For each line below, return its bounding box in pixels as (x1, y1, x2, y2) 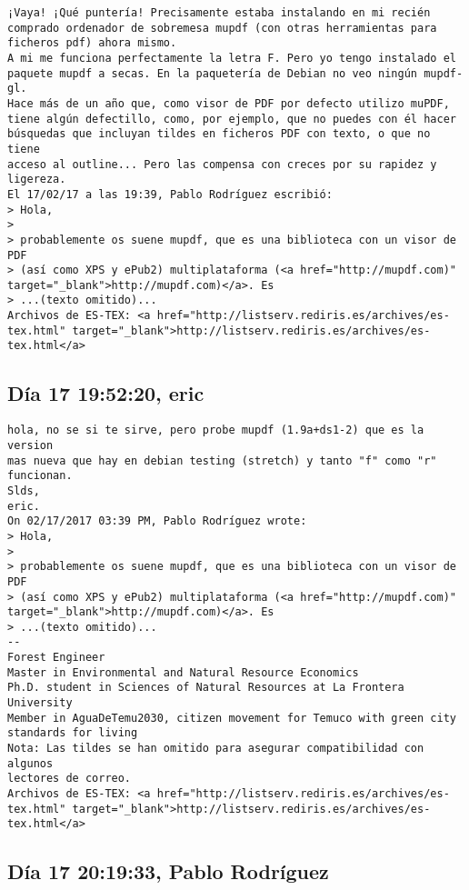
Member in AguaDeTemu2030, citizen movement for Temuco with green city (7, 711, 456, 725)
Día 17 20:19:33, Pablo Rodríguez (7, 857, 329, 885)
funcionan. (7, 469, 73, 483)
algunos (7, 756, 54, 770)
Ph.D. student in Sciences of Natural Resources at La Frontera (7, 681, 404, 695)
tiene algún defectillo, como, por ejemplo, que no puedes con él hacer (7, 112, 456, 125)
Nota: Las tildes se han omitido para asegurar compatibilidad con (7, 742, 424, 755)
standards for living (7, 726, 138, 740)
